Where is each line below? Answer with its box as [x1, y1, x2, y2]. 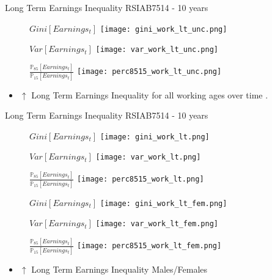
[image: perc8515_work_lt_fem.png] [76, 241, 222, 251]
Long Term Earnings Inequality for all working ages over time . [31, 88, 268, 101]
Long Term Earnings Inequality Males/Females [31, 262, 208, 275]
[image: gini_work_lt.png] [100, 132, 210, 141]
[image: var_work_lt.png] [95, 153, 201, 162]
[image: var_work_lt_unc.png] [95, 45, 219, 54]
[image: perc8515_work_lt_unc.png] [76, 67, 222, 76]
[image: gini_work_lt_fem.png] [100, 199, 227, 208]
